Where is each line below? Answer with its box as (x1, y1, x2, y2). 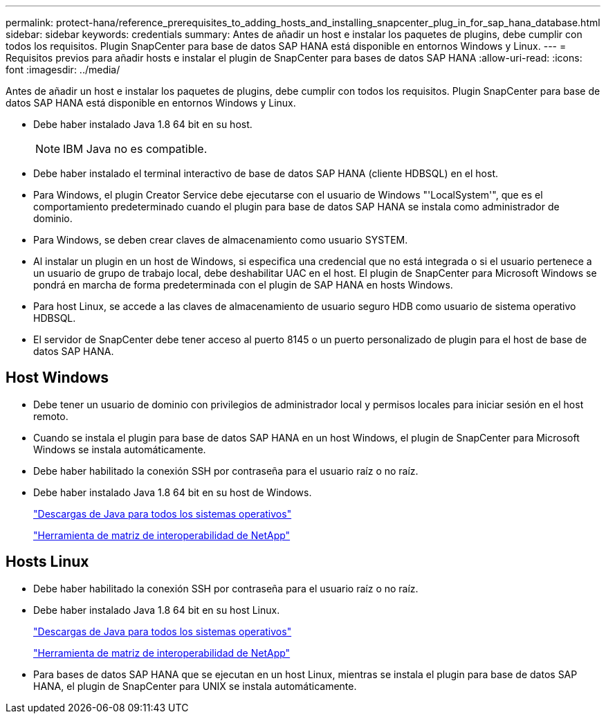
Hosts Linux (6, 553, 89, 571)
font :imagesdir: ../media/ (6, 64, 120, 75)
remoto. (33, 410, 68, 422)
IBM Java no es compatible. (63, 142, 208, 156)
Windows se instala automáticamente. (33, 443, 206, 455)
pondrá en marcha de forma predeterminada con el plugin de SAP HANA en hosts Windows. (33, 279, 453, 291)
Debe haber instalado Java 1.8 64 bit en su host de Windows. (33, 486, 312, 498)
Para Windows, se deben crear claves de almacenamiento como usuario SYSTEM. (33, 234, 408, 246)
